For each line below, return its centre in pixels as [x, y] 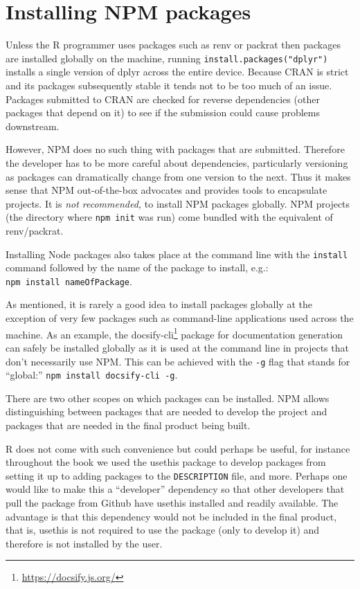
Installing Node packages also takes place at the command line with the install [177, 254]
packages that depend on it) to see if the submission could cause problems [163, 112]
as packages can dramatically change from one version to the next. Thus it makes [178, 176]
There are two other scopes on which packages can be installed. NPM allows [168, 398]
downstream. [33, 126]
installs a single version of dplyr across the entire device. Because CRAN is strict [177, 72]
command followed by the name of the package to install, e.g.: [137, 268]
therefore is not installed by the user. [84, 543]
